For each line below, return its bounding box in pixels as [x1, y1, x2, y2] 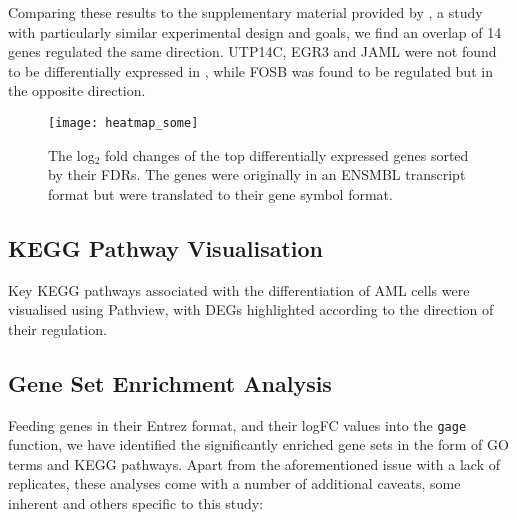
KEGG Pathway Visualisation [8, 232, 324, 263]
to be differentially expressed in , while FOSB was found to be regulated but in [8, 60, 493, 81]
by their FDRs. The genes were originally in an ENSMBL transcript [48, 164, 466, 185]
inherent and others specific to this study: [8, 493, 264, 514]
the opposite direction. [8, 80, 146, 101]
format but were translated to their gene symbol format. [48, 183, 393, 204]
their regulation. [8, 318, 107, 339]
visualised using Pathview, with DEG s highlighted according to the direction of [8, 299, 494, 320]
